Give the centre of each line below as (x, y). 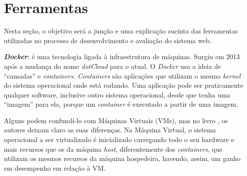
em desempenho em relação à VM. (55, 168)
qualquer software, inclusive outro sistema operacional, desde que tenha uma (117, 94)
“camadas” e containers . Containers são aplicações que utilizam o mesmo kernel (122, 75)
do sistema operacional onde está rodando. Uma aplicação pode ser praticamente (124, 85)
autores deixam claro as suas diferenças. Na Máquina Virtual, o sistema (110, 130)
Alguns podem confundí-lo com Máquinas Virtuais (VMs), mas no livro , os (116, 120)
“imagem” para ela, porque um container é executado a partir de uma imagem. (121, 104)
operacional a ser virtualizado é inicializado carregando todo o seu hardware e (119, 139)
